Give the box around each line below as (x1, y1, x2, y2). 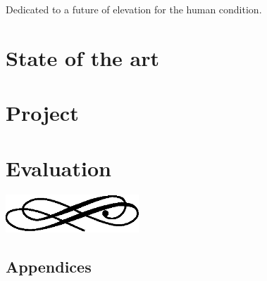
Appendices (6, 256, 92, 277)
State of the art (6, 43, 160, 72)
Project (6, 98, 79, 127)
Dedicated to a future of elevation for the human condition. (6, 2, 262, 16)
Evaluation (6, 153, 111, 182)
